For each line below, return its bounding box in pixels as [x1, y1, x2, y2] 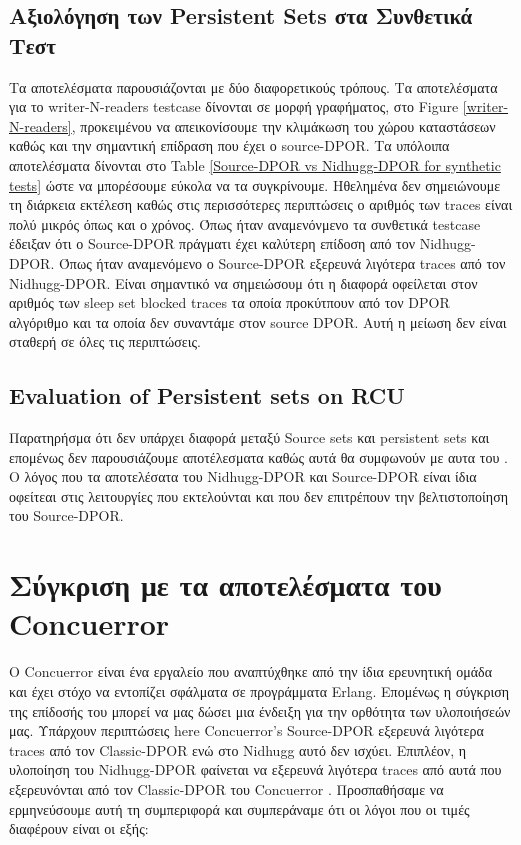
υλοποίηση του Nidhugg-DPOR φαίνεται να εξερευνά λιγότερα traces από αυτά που [9, 759, 502, 780]
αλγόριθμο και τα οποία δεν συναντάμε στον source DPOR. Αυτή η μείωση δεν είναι [9, 311, 507, 332]
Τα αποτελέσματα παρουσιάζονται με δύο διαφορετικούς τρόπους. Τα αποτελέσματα [9, 76, 498, 97]
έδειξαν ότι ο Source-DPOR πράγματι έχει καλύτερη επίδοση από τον [9, 233, 416, 254]
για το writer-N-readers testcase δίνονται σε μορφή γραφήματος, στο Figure [9, 96, 459, 117]
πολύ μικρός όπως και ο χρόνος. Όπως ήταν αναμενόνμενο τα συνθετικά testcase [9, 213, 481, 234]
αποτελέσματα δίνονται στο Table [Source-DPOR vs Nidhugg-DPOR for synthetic [9, 154, 501, 175]
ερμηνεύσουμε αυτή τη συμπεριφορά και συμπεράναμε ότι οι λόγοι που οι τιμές [9, 798, 470, 819]
